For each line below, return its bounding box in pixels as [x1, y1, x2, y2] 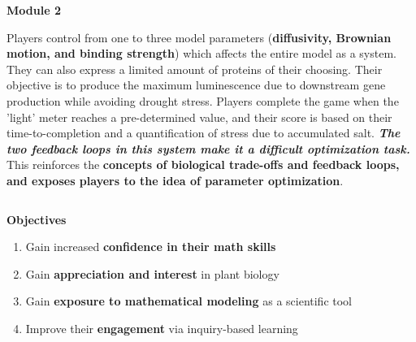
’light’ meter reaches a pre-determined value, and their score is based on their [6, 108, 392, 125]
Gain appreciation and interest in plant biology [25, 265, 279, 282]
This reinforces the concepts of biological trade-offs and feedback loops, [6, 156, 400, 173]
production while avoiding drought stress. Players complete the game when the [6, 92, 399, 109]
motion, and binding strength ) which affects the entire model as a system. [6, 45, 396, 62]
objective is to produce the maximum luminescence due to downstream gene [6, 76, 386, 93]
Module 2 [6, 2, 61, 18]
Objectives [6, 210, 67, 227]
